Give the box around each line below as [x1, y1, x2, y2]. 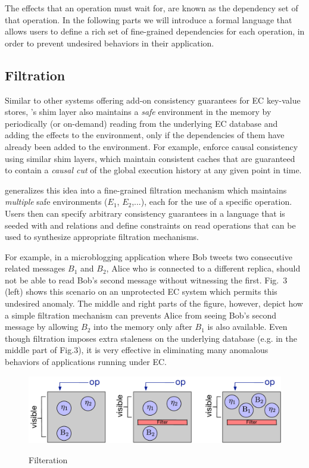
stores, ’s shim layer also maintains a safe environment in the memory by [5, 105, 271, 118]
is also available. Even [207, 320, 288, 333]
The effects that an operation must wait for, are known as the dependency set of [5, 2, 298, 14]
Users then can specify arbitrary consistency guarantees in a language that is [5, 207, 285, 219]
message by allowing [5, 320, 79, 333]
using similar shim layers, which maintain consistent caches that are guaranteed [5, 152, 295, 164]
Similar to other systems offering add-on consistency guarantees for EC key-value [5, 93, 301, 106]
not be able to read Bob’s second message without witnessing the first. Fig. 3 [5, 273, 288, 286]
